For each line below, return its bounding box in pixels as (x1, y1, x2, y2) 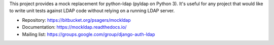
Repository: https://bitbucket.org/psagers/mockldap (22, 17, 131, 23)
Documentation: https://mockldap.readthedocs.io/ (22, 24, 127, 30)
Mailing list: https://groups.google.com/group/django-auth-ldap (22, 31, 155, 37)
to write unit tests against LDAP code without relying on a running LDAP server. (9, 8, 175, 14)
